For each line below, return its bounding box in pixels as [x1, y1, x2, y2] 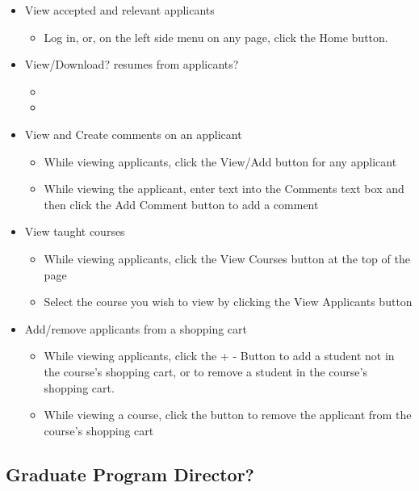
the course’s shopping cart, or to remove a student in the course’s [44, 363, 367, 380]
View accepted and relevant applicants [24, 2, 215, 18]
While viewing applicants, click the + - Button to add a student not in [44, 347, 395, 364]
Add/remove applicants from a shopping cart [24, 320, 248, 337]
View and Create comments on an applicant [24, 125, 242, 142]
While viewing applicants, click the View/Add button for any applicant [44, 153, 397, 170]
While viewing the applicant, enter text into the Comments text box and [44, 180, 404, 197]
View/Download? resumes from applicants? [24, 56, 239, 73]
